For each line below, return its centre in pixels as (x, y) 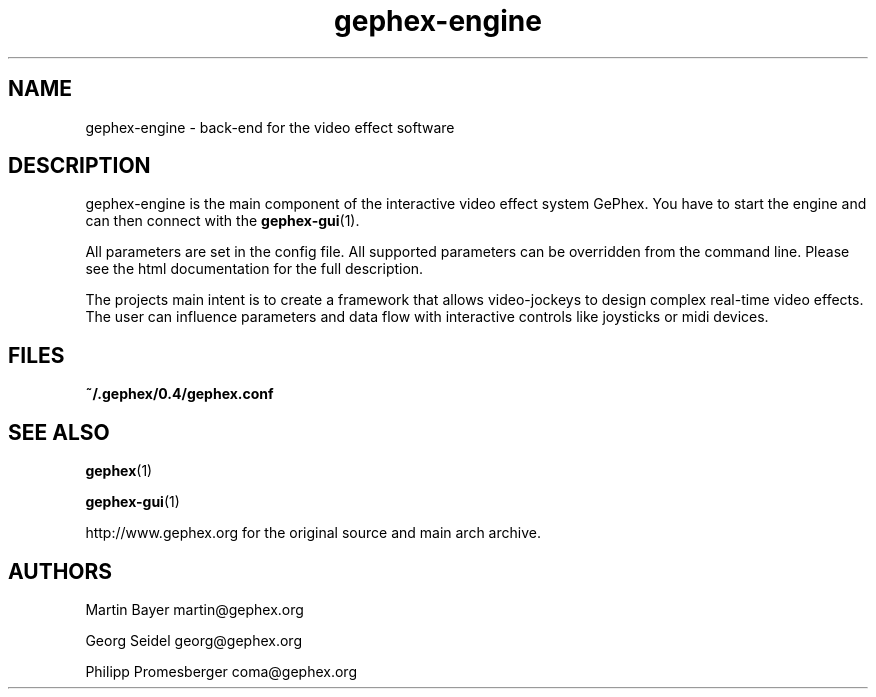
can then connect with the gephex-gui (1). (222, 221)
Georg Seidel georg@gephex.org (193, 640)
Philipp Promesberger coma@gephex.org (221, 671)
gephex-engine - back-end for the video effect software (270, 127)
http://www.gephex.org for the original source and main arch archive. (313, 533)
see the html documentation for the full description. (254, 269)
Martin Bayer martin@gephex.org (194, 609)
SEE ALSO (59, 432)
